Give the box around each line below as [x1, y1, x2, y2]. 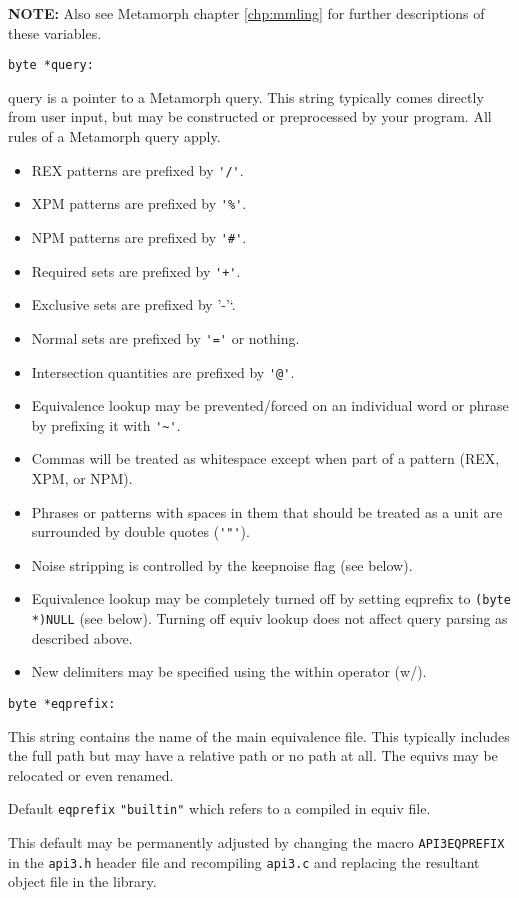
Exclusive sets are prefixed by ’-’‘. [31, 294, 236, 315]
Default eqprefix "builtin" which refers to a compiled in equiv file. [8, 798, 431, 819]
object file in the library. [8, 871, 157, 892]
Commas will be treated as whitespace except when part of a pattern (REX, [31, 448, 500, 469]
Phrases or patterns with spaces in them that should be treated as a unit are [31, 501, 503, 522]
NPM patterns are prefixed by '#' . [31, 226, 247, 247]
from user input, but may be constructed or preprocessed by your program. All [8, 106, 492, 127]
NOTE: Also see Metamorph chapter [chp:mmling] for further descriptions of [8, 3, 485, 23]
